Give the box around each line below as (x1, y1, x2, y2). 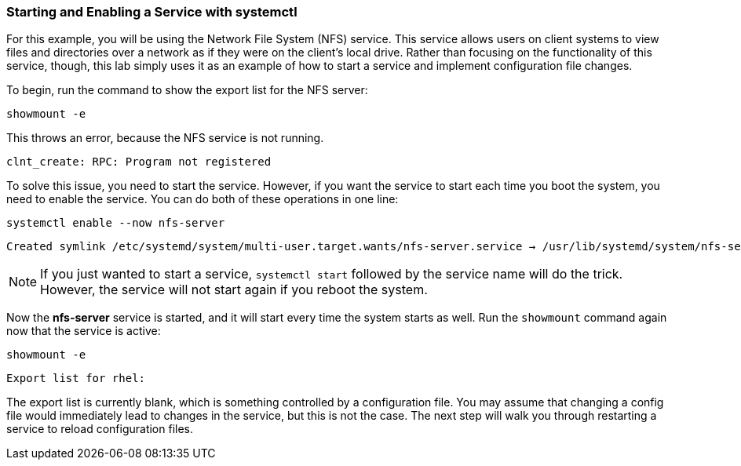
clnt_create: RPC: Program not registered (6, 155, 272, 169)
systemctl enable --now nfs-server (6, 217, 225, 230)
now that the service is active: (6, 324, 161, 338)
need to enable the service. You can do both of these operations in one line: (6, 192, 399, 206)
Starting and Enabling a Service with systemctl (6, 4, 297, 20)
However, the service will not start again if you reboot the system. (40, 282, 428, 298)
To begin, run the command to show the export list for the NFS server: (6, 83, 368, 97)
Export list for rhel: (6, 372, 146, 385)
